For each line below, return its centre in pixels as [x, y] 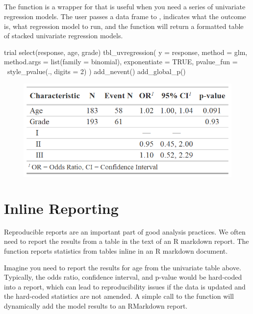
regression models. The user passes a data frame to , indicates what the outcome [125, 16]
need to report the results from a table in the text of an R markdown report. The [126, 241]
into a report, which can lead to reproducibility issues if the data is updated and [125, 286]
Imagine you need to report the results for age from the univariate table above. [123, 267]
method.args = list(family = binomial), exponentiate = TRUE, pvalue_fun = [121, 62]
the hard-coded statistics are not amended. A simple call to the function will [119, 296]
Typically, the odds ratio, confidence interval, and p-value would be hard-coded [123, 277]
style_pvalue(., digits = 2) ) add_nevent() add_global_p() [96, 71]
